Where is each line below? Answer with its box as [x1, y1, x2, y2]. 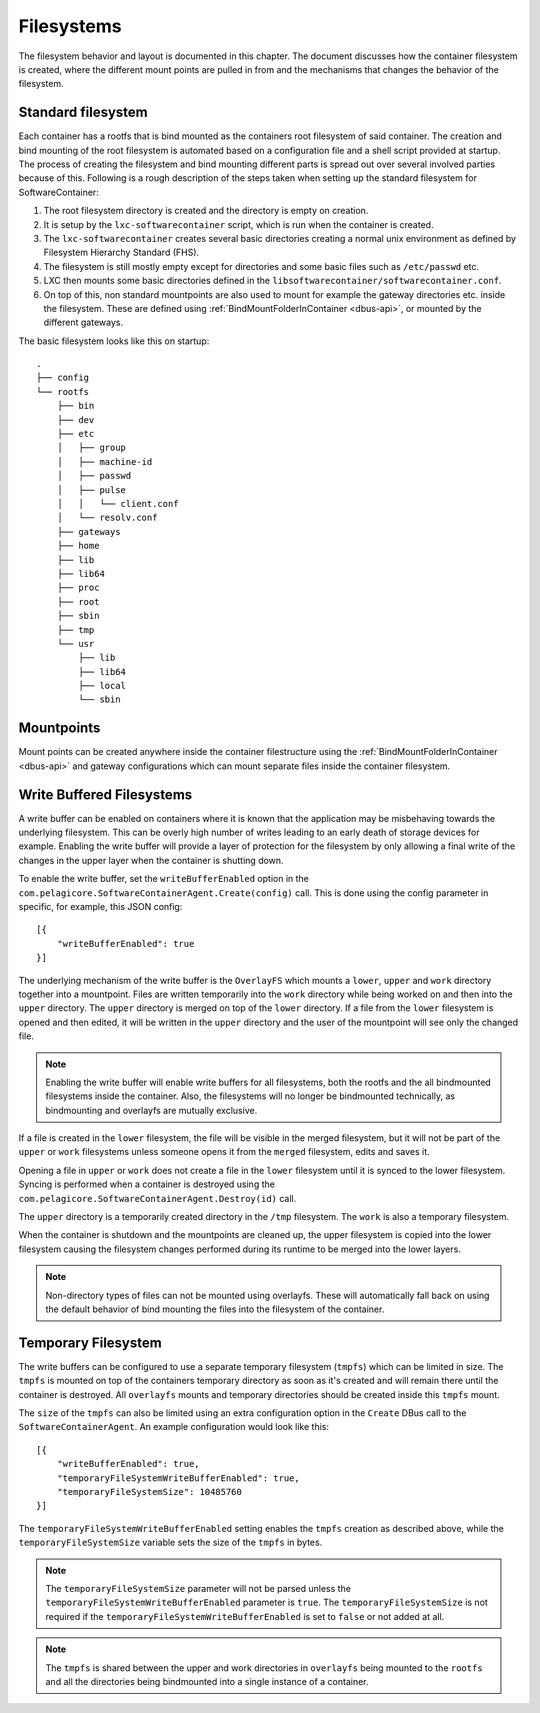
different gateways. [43, 316, 124, 329]
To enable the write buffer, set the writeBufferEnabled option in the [18, 873, 310, 885]
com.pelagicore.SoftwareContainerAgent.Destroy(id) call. [18, 1192, 297, 1204]
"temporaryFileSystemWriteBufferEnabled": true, [56, 1472, 300, 1484]
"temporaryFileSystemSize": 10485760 [56, 1486, 242, 1498]
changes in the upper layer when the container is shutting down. [18, 854, 284, 866]
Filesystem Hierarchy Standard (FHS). [43, 246, 200, 259]
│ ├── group [56, 442, 127, 454]
